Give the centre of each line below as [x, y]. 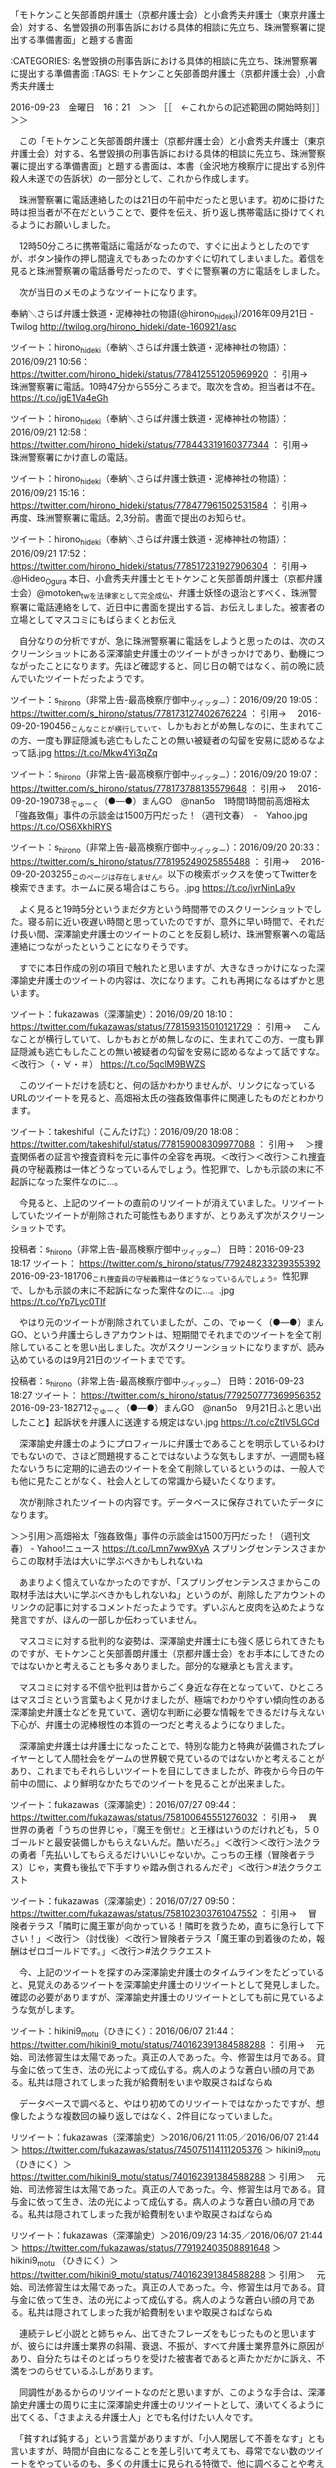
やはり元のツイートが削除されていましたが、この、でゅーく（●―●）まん [171, 1322]
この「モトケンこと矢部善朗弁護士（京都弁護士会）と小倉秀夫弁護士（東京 [172, 141]
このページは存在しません [115, 877]
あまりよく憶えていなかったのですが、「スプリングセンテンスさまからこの [169, 1582]
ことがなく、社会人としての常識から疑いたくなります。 [167, 1480]
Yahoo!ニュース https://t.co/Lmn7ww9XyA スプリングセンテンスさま [176, 1548]
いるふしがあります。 [115, 2370]
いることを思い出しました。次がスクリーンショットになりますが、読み [180, 1347]
